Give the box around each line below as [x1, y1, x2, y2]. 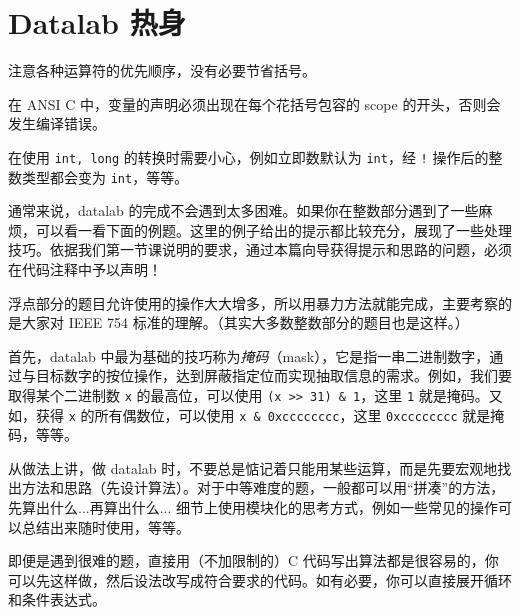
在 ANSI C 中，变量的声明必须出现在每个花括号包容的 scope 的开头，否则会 [8, 93, 501, 114]
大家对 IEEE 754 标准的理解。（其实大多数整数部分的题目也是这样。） [21, 312, 469, 333]
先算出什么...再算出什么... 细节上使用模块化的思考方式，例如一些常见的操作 [8, 497, 499, 518]
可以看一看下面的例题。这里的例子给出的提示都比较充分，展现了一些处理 [35, 219, 512, 240]
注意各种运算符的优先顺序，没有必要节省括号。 [8, 60, 316, 81]
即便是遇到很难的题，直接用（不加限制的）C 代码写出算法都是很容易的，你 [8, 550, 499, 571]
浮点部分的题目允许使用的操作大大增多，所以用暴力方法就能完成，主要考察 [8, 292, 498, 313]
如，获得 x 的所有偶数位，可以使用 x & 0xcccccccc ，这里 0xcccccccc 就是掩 [8, 404, 505, 425]
